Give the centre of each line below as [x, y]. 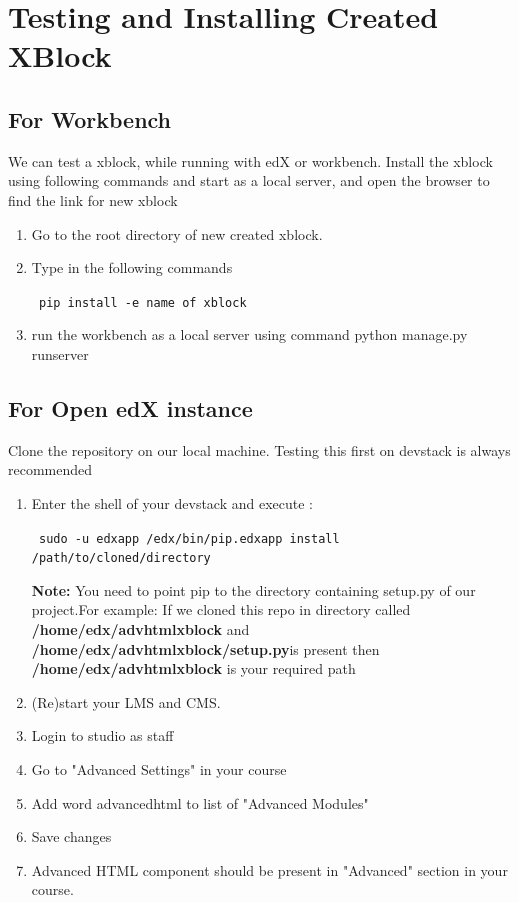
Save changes [71, 836]
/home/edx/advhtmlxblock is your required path [193, 668]
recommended [50, 469]
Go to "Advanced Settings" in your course [159, 769]
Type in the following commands [132, 267]
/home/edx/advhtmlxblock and [140, 629]
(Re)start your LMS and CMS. [126, 701]
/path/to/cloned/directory [121, 558]
